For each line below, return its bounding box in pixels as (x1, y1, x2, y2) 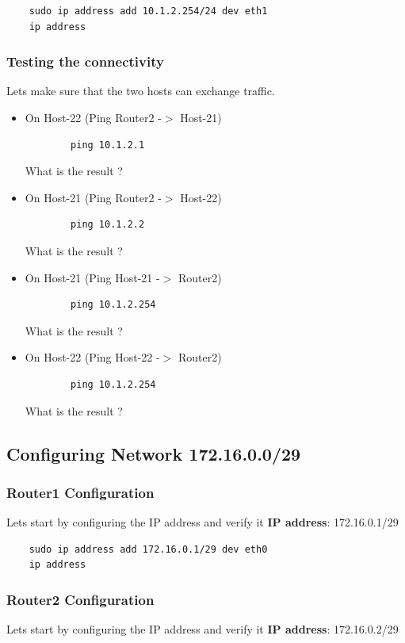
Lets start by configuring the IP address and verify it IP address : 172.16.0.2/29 (6, 621, 399, 637)
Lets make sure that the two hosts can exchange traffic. (6, 82, 275, 99)
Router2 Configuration (6, 589, 155, 609)
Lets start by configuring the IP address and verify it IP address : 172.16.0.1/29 (6, 514, 399, 530)
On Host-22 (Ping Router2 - (25, 109, 162, 125)
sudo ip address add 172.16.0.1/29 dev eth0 (29, 543, 268, 555)
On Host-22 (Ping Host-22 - (25, 349, 160, 366)
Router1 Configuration (6, 482, 155, 502)
